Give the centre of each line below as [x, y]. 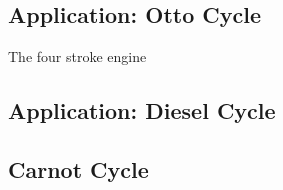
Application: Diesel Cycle [142, 110]
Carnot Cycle [78, 168]
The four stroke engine [77, 56]
